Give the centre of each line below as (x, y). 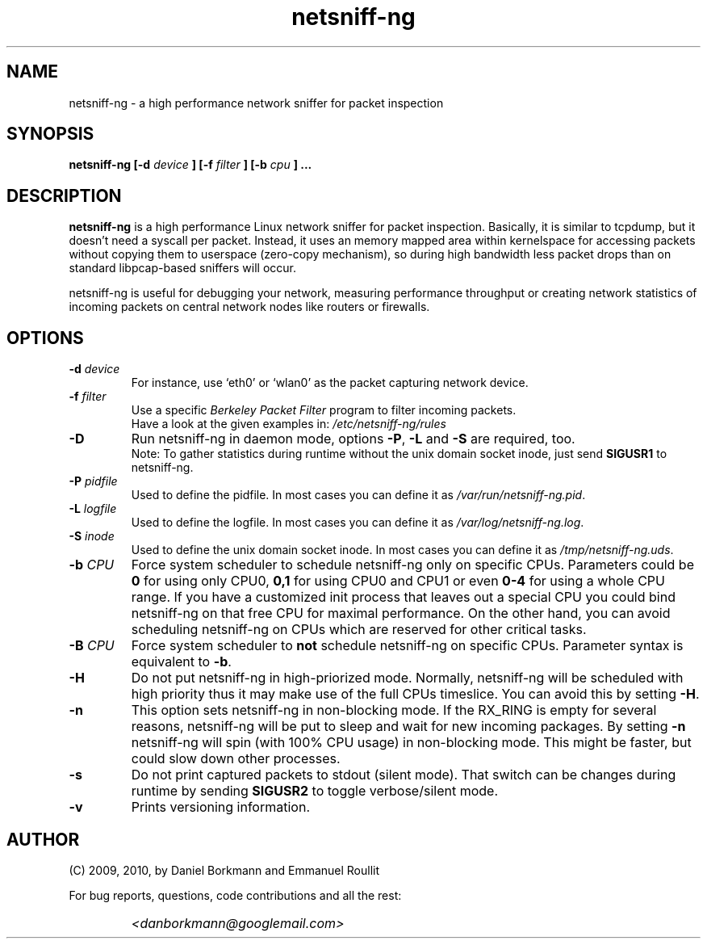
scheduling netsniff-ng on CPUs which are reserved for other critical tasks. (359, 630)
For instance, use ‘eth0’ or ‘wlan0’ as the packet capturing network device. (330, 383)
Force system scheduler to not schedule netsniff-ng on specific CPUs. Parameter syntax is (407, 646)
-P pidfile (93, 481)
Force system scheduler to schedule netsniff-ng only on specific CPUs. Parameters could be (412, 565)
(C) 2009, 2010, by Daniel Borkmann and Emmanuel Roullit (224, 870)
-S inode (92, 536)
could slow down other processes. (236, 759)
